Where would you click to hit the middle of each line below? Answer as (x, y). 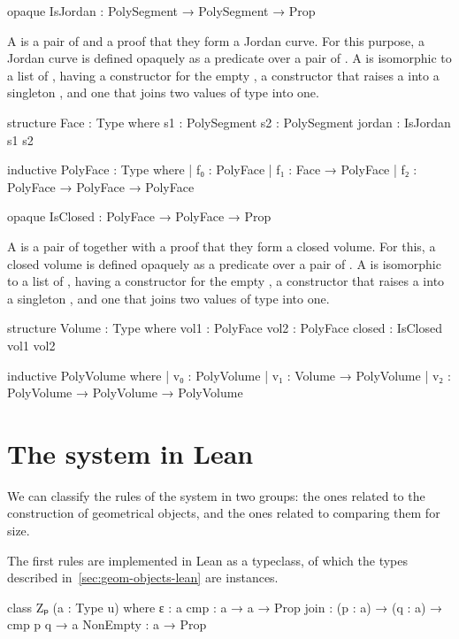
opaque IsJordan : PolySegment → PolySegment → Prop (161, 11)
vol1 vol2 (31, 345)
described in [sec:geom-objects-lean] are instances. (143, 577)
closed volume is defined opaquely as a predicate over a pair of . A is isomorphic (224, 263)
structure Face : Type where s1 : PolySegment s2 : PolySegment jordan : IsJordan (229, 122)
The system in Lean (130, 453)
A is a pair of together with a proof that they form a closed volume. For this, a (222, 246)
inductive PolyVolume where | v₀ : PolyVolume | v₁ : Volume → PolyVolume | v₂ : (229, 375)
